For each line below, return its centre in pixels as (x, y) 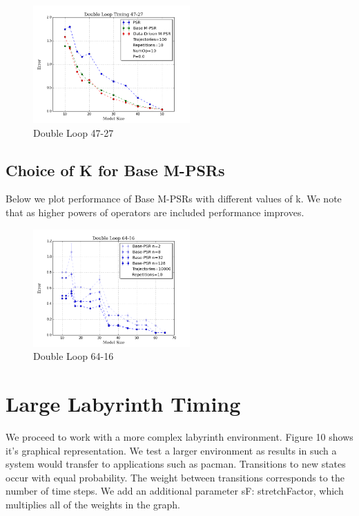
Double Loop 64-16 (74, 356)
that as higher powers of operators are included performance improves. (155, 212)
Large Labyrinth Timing (123, 404)
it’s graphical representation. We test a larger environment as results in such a (171, 450)
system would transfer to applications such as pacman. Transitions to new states (176, 464)
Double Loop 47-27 (74, 132)
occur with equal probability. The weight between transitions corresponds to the (175, 477)
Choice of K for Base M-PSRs (115, 170)
